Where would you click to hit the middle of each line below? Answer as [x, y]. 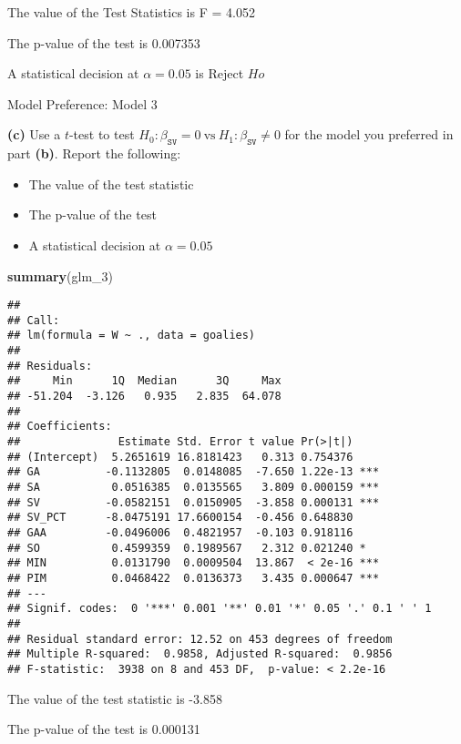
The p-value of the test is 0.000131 [104, 729]
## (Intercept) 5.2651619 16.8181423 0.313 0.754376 [180, 457]
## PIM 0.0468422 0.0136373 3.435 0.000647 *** [194, 578]
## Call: [34, 320]
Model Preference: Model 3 [82, 103]
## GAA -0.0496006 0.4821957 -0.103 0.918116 [180, 532]
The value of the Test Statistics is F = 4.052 [131, 12]
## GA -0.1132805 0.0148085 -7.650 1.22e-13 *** [194, 472]
